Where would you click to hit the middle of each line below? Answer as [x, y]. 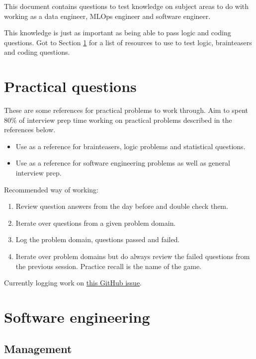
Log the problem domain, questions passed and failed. [98, 239]
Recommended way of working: [51, 189]
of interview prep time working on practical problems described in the [126, 120]
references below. [30, 130]
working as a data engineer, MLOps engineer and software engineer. [107, 16]
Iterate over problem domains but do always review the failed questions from [133, 256]
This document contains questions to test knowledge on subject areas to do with [127, 6]
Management [38, 348]
